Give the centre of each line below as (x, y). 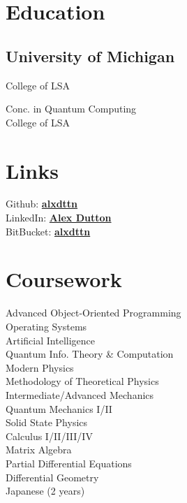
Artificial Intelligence (50, 340)
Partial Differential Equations (69, 463)
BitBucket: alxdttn (48, 231)
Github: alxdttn (42, 204)
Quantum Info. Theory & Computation (90, 354)
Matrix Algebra (39, 450)
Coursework (64, 279)
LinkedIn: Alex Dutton (59, 218)
